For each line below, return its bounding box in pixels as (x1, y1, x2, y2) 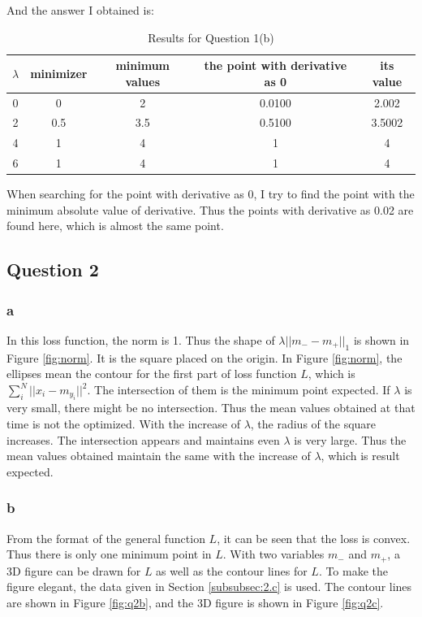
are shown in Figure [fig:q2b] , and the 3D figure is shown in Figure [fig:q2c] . (6, 593, 384, 610)
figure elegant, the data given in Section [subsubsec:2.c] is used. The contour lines (6, 578, 412, 595)
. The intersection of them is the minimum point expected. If (87, 381, 390, 398)
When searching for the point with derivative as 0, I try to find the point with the (6, 185, 415, 202)
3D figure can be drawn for (6, 562, 141, 579)
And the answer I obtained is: (6, 2, 154, 18)
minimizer (30, 64, 88, 81)
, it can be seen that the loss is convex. (217, 529, 411, 546)
